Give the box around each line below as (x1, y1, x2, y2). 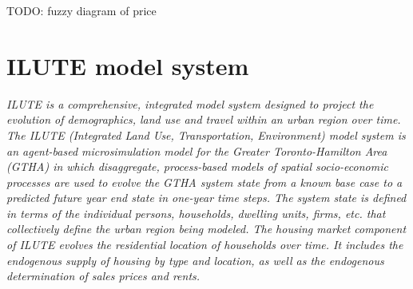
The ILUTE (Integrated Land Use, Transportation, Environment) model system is (6, 126, 406, 143)
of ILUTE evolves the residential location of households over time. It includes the (6, 236, 403, 253)
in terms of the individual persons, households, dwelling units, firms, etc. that (6, 204, 386, 221)
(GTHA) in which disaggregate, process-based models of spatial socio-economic (6, 158, 388, 175)
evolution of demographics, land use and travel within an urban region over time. (6, 111, 401, 128)
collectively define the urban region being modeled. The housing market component (6, 220, 407, 237)
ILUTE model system (6, 49, 249, 81)
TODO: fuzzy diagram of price (6, 2, 157, 18)
